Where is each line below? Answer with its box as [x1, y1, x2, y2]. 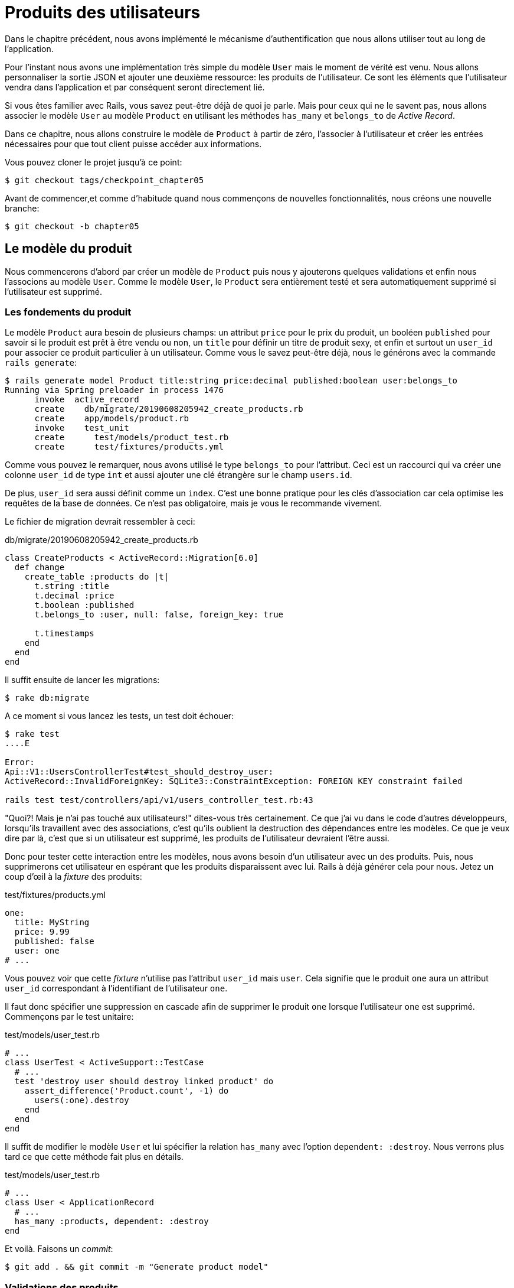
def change [14, 562, 65, 573]
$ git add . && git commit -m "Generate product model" [5, 1262, 269, 1272]
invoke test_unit [34, 423, 129, 433]
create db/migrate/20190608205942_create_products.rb [34, 404, 303, 414]
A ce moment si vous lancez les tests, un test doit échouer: [5, 711, 234, 721]
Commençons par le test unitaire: [5, 1011, 134, 1022]
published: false [14, 936, 94, 947]
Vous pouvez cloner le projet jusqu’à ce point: [5, 157, 182, 167]
